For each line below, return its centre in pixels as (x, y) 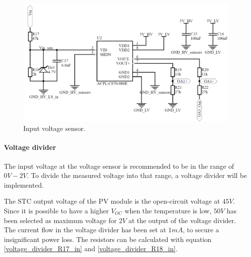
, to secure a (201, 230)
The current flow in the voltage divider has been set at (85, 230)
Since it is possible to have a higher (56, 210)
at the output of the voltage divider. (182, 220)
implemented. (24, 185)
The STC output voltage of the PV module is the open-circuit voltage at (112, 201)
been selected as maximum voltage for (60, 220)
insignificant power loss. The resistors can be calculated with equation (108, 239)
